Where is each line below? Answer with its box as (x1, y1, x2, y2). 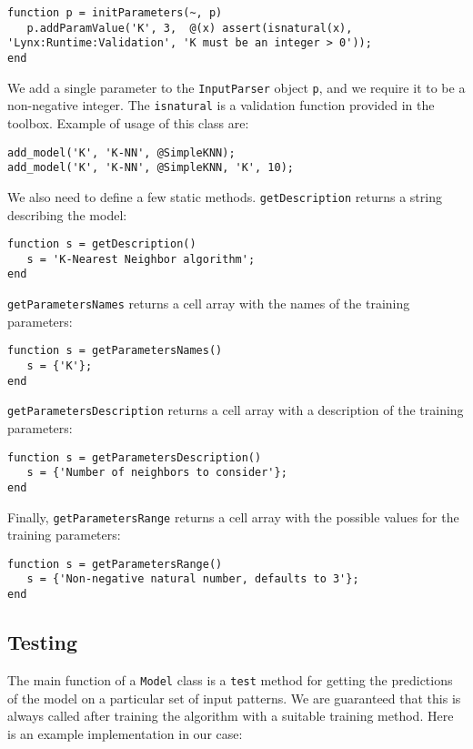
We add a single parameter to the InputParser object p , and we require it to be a (7, 77, 466, 96)
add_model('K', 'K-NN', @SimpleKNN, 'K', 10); (7, 161, 294, 175)
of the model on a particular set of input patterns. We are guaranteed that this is (7, 688, 461, 707)
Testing (7, 628, 77, 656)
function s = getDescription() (7, 238, 196, 251)
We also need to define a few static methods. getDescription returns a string (7, 187, 442, 206)
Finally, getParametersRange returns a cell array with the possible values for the (7, 507, 459, 526)
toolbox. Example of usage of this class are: (7, 113, 249, 132)
